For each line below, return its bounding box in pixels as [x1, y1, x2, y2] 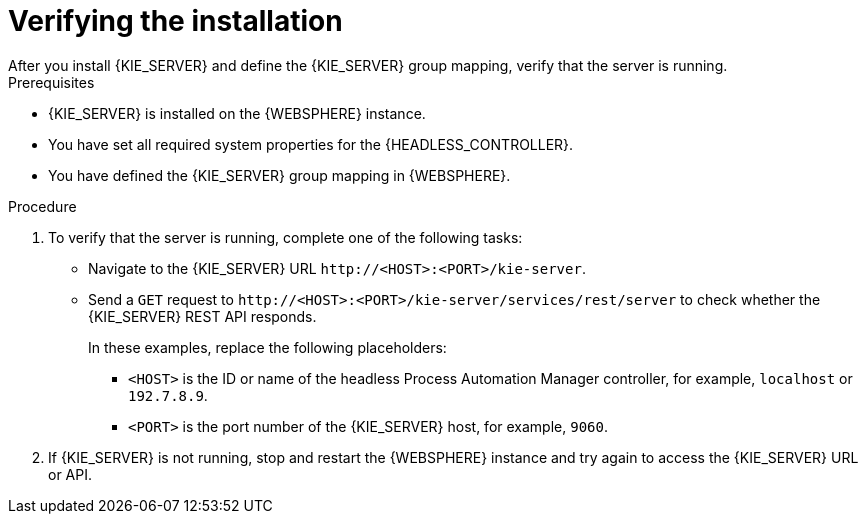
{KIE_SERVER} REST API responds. [88, 307, 317, 325]
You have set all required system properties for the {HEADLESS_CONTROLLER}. [48, 135, 574, 153]
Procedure [8, 197, 77, 215]
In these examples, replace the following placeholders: [88, 338, 447, 356]
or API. [48, 465, 92, 483]
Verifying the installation [8, 4, 343, 38]
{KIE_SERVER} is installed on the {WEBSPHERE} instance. [48, 104, 426, 122]
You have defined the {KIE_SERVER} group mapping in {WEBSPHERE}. [48, 166, 511, 184]
